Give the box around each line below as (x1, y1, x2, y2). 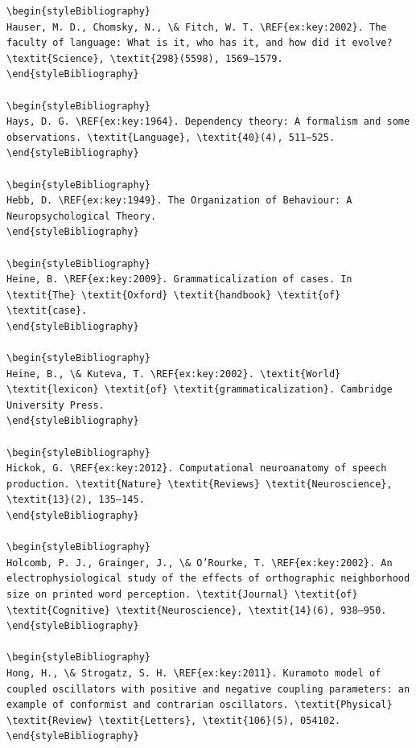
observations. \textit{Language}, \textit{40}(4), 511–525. (6, 131, 336, 143)
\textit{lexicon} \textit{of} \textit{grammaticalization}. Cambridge (6, 384, 393, 396)
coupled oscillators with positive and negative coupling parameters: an (6, 683, 410, 695)
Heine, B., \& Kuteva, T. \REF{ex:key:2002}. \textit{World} (6, 368, 341, 380)
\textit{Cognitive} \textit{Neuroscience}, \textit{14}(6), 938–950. (6, 604, 387, 616)
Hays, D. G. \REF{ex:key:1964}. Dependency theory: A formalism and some (6, 116, 410, 128)
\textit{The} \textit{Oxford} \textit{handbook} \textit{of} (6, 289, 341, 301)
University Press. (6, 399, 105, 411)
